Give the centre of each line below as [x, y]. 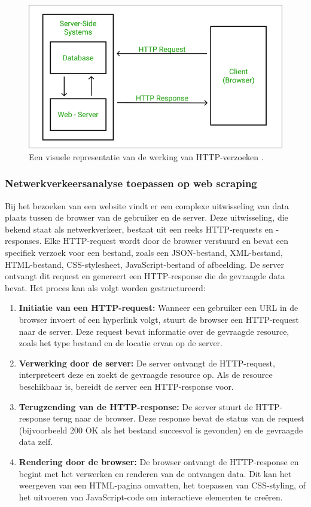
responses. [23, 241]
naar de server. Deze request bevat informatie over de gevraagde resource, [154, 331]
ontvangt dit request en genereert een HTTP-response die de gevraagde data [145, 276]
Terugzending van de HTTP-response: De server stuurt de [136, 406]
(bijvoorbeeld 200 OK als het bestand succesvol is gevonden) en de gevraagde [161, 430]
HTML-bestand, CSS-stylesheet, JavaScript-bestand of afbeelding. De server [144, 264]
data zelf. [36, 442]
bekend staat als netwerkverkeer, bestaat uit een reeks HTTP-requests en [139, 229]
